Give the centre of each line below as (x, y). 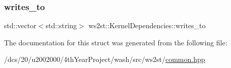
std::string (61, 25)
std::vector (20, 25)
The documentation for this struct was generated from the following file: (116, 42)
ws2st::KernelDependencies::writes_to (147, 25)
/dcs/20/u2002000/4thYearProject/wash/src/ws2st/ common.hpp (105, 59)
